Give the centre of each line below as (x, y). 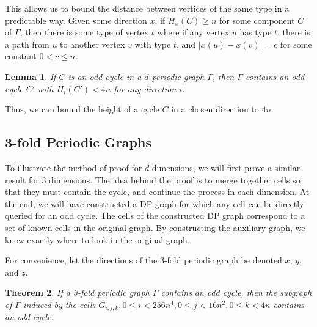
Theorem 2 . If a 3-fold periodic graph (77, 292)
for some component (257, 20)
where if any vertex (193, 32)
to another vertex (93, 44)
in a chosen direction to (215, 109)
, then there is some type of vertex (84, 32)
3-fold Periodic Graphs (78, 142)
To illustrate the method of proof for (74, 167)
